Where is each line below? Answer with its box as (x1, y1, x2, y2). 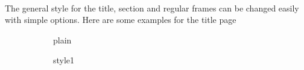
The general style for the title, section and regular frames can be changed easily (5, 1, 299, 14)
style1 (53, 54, 75, 66)
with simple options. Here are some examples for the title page (5, 13, 236, 26)
